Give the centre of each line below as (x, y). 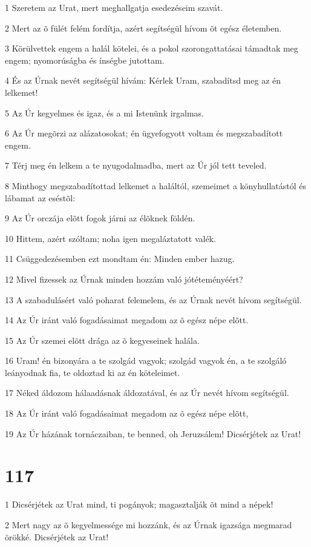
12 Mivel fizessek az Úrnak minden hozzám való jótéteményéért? (124, 279)
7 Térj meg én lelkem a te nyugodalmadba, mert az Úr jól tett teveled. (136, 165)
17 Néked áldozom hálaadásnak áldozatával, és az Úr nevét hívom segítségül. (147, 393)
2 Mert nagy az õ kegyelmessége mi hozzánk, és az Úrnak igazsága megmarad (149, 524)
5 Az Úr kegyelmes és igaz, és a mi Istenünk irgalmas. (104, 112)
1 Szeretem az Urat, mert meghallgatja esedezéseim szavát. (114, 7)
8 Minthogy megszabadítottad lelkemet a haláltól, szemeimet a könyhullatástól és (156, 185)
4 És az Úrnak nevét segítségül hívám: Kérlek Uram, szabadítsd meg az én (143, 80)
